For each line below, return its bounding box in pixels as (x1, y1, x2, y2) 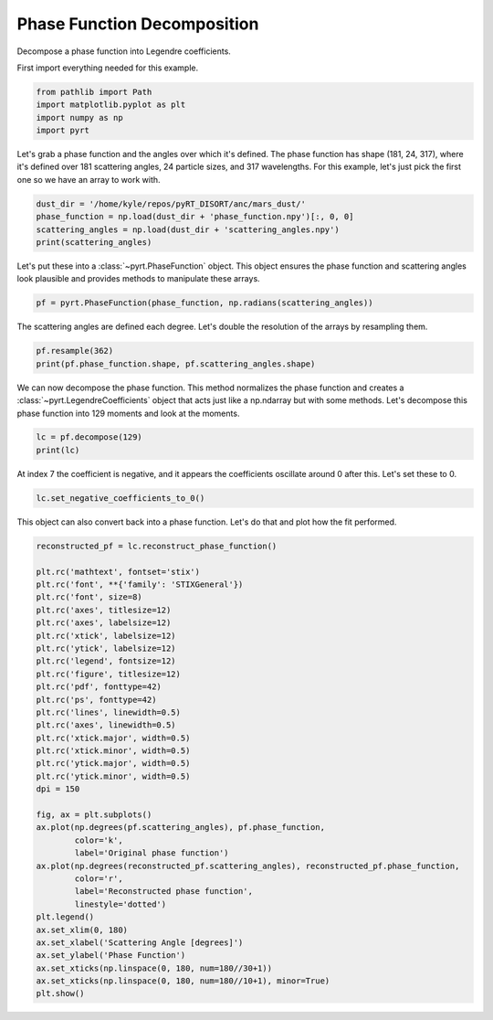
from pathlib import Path (36, 87, 152, 97)
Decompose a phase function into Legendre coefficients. (16, 46, 232, 57)
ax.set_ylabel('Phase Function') (36, 951, 186, 961)
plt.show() (36, 988, 85, 999)
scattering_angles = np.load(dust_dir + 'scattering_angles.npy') (36, 224, 340, 235)
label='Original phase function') (74, 848, 229, 858)
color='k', (74, 834, 123, 845)
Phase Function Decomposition (16, 14, 259, 34)
